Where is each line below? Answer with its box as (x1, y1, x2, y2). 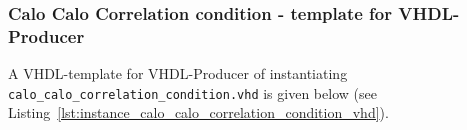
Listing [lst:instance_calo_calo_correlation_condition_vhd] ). (8, 102, 389, 123)
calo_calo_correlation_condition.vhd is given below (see (8, 82, 377, 103)
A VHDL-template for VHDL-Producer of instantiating (8, 63, 348, 84)
